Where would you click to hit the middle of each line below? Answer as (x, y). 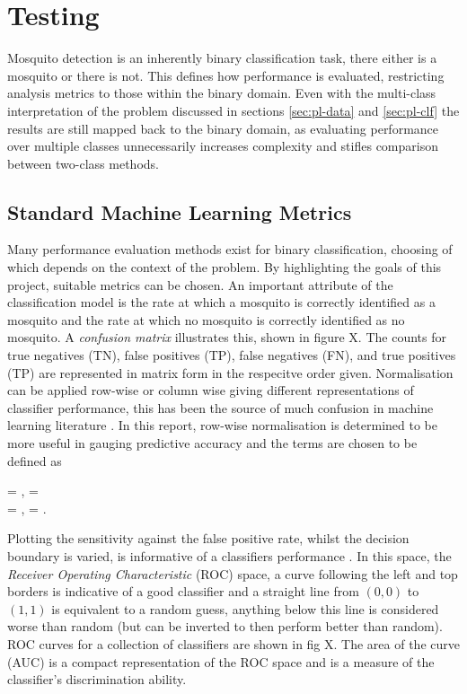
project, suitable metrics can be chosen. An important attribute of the (200, 284)
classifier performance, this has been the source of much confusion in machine (220, 407)
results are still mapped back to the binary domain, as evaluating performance (223, 128)
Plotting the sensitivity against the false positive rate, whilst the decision (208, 538)
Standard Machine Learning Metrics (180, 211)
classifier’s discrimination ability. (97, 679)
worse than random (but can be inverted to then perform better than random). (225, 626)
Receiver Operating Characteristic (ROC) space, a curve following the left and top (233, 573)
